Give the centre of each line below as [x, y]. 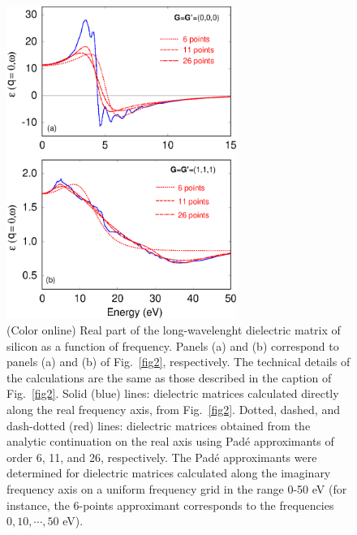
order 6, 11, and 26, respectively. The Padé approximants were [162, 457]
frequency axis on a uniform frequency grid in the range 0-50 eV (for [177, 488]
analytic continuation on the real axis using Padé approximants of [170, 441]
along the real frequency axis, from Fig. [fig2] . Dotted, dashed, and [173, 409]
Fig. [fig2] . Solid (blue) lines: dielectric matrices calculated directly [173, 393]
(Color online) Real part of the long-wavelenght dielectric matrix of [174, 330]
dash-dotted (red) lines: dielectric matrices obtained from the [159, 425]
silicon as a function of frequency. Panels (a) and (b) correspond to [173, 345]
